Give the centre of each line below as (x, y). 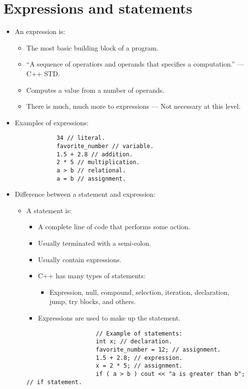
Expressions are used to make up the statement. (109, 317)
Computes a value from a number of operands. (95, 90)
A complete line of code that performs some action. (114, 227)
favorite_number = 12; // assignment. (158, 349)
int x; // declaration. (134, 342)
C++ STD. (43, 73)
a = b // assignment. (91, 178)
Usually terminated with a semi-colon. (94, 243)
